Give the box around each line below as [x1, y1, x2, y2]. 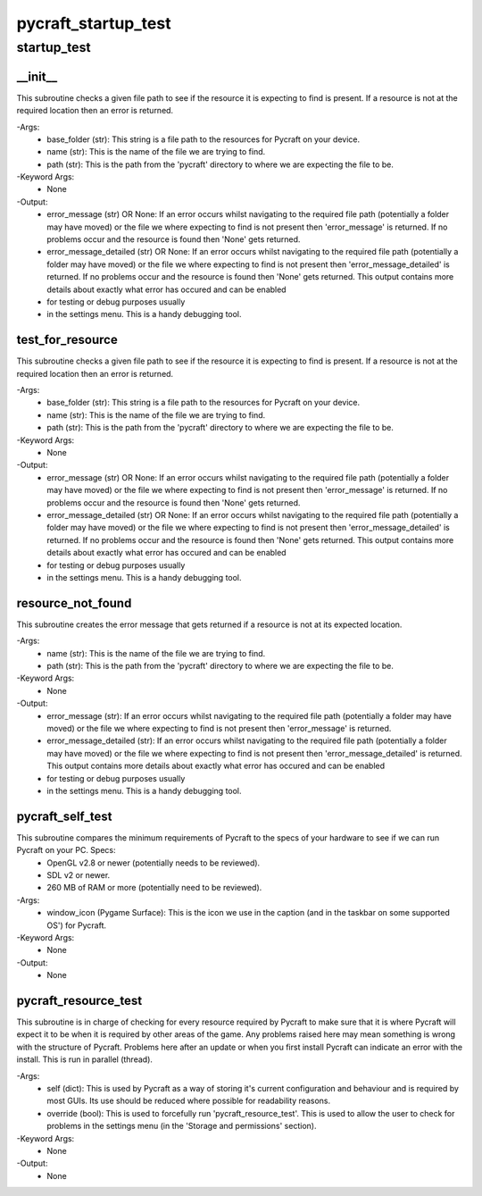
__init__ [16, 69, 58, 84]
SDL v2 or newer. [46, 869, 111, 880]
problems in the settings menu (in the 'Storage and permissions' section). [46, 1121, 317, 1132]
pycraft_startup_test [16, 13, 171, 33]
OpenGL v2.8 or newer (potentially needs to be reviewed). [46, 857, 261, 868]
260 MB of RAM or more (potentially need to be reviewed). [46, 882, 262, 893]
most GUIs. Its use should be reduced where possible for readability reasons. [46, 1095, 331, 1107]
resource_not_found [16, 595, 132, 611]
